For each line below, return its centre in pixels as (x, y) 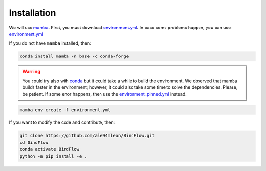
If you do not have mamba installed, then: (50, 43)
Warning (31, 72)
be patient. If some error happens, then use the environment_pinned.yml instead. (104, 94)
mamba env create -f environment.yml (65, 110)
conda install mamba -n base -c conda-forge (74, 56)
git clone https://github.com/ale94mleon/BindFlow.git (87, 136)
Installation (33, 13)
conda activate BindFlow (50, 149)
